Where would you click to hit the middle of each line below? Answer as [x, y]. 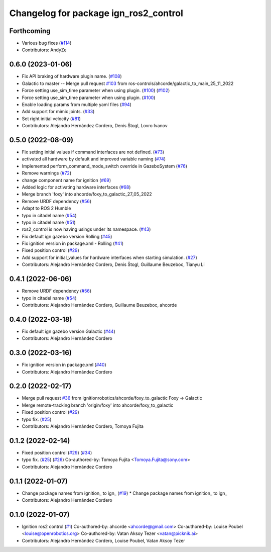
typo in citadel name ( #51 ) [49, 222]
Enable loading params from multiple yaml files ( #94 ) [77, 104]
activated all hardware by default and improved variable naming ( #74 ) [94, 159]
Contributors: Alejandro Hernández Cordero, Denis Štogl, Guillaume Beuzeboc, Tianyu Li [113, 264]
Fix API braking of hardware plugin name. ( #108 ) [72, 76]
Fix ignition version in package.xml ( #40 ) [64, 365]
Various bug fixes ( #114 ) [47, 43]
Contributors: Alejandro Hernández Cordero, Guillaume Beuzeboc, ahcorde [99, 305]
